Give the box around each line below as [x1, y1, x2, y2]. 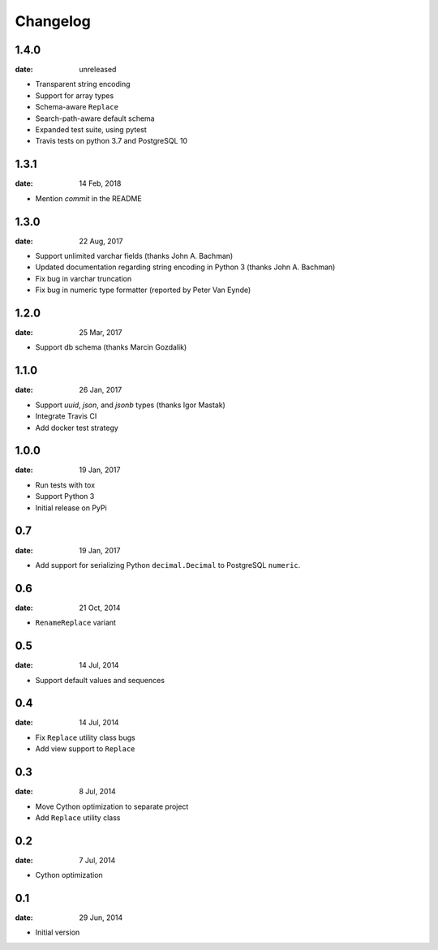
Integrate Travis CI [35, 411, 97, 421]
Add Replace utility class [35, 812, 121, 823]
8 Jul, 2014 [79, 787, 117, 797]
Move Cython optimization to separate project [35, 802, 189, 811]
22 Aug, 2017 [79, 236, 123, 246]
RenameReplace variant [35, 617, 117, 628]
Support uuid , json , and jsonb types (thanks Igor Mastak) [35, 400, 226, 410]
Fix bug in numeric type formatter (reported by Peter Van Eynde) [35, 285, 251, 295]
